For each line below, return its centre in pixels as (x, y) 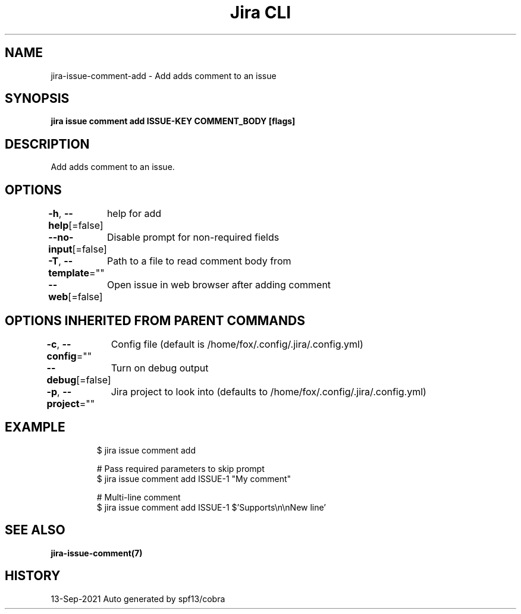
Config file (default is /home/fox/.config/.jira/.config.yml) (237, 344)
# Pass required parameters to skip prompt (181, 468)
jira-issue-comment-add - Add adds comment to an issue (164, 75)
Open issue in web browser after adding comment (219, 285)
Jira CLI (260, 12)
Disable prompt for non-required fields (193, 237)
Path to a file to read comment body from (199, 261)
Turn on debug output (160, 368)
